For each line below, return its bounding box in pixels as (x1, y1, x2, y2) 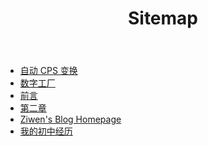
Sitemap (127, 7, 199, 30)
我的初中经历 (19, 125, 73, 137)
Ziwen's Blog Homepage (19, 113, 122, 126)
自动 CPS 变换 (19, 65, 78, 77)
